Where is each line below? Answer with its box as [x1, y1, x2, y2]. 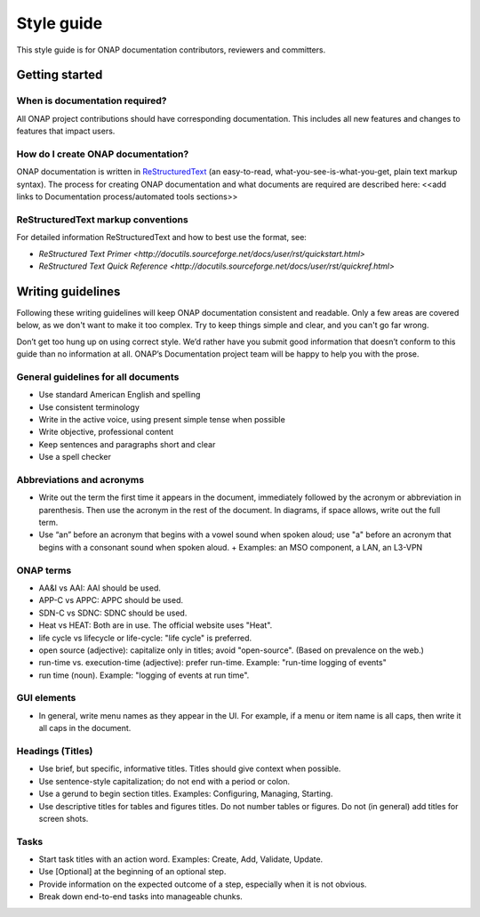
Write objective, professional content [38, 427, 173, 438]
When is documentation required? [16, 94, 167, 107]
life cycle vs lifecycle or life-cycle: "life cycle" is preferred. [38, 632, 252, 643]
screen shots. [38, 813, 89, 824]
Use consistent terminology [38, 401, 140, 413]
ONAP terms [16, 564, 72, 576]
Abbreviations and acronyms [16, 473, 145, 486]
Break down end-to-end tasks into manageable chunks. [38, 891, 244, 902]
